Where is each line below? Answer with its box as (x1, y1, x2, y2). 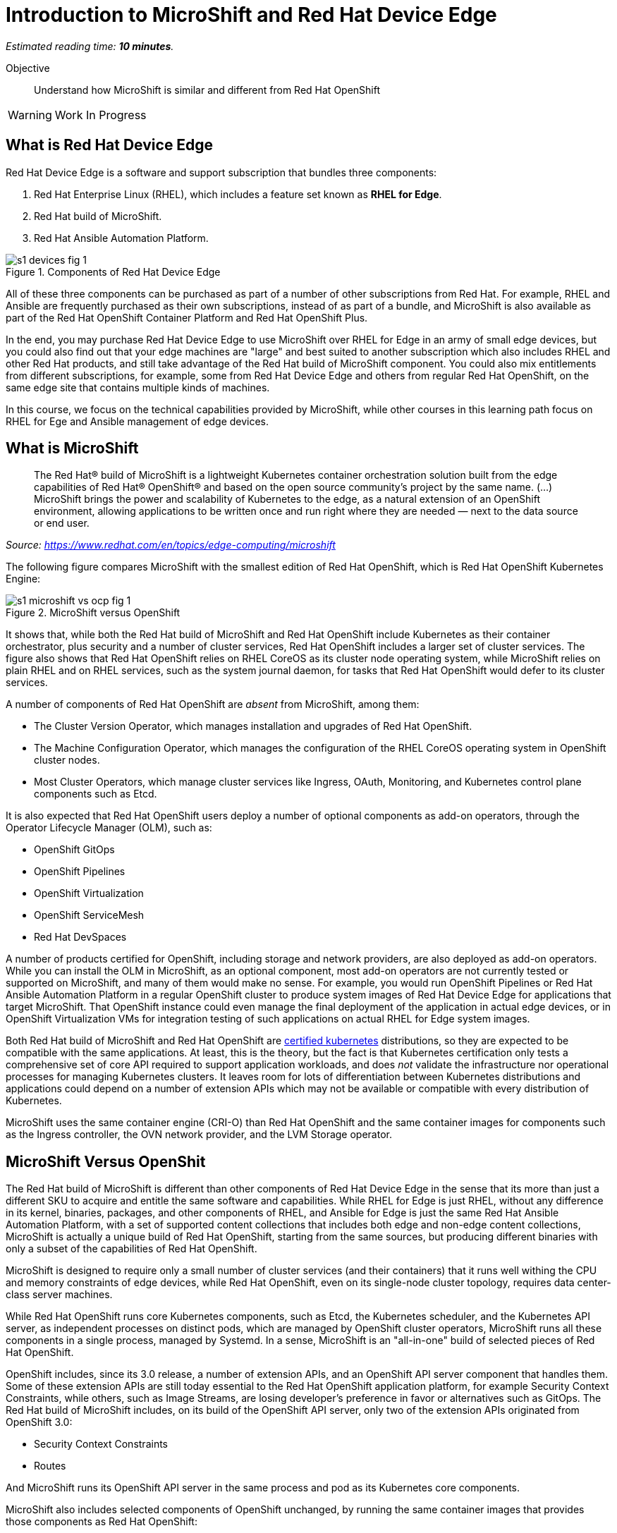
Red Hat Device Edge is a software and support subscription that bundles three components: (6, 166, 437, 178)
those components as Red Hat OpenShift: (6, 1515, 197, 1528)
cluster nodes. (34, 754, 100, 766)
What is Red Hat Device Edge (6, 136, 214, 154)
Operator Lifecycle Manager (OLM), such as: (6, 822, 212, 834)
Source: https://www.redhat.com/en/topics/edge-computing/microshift (6, 539, 336, 551)
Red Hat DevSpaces (34, 931, 127, 943)
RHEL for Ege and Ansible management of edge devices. (6, 415, 269, 427)
